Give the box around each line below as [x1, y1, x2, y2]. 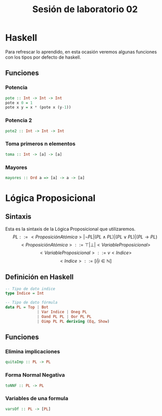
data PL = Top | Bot [5, 305, 49, 310]
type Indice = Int [5, 291, 44, 296]
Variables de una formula [5, 395, 68, 402]
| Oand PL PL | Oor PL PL [37, 314, 92, 319]
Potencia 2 [5, 117, 32, 124]
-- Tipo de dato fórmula [5, 300, 58, 305]
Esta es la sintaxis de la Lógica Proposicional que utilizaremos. [5, 226, 136, 232]
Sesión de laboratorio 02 [32, 4, 138, 15]
